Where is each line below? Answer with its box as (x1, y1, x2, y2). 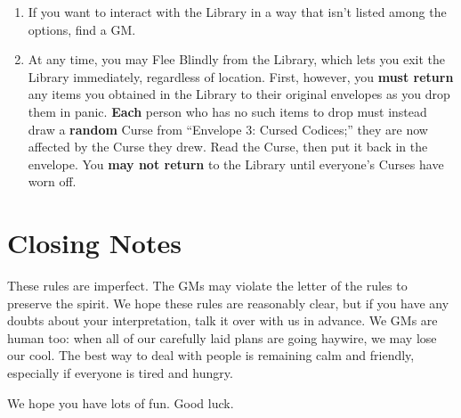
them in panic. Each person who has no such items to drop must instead (28, 102, 427, 120)
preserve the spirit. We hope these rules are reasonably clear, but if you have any (7, 293, 449, 312)
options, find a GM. (28, 20, 136, 38)
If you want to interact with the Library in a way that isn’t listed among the (28, 3, 447, 20)
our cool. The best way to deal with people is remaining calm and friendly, (7, 346, 415, 365)
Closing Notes (7, 225, 182, 261)
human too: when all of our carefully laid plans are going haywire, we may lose (7, 328, 437, 347)
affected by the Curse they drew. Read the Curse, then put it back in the (28, 137, 428, 156)
